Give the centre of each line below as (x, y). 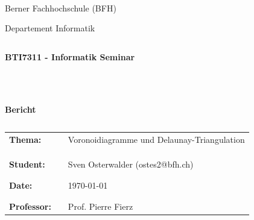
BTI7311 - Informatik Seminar (70, 56)
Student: (27, 164)
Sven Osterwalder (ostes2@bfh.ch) (131, 164)
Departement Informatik (50, 28)
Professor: (30, 206)
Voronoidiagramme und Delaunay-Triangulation (156, 139)
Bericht (21, 109)
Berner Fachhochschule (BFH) (61, 8)
